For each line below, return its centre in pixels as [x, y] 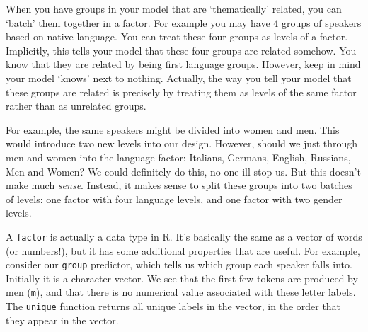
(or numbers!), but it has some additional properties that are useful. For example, [183, 250]
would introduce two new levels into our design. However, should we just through [182, 143]
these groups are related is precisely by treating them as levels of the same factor [181, 92]
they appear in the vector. [62, 320]
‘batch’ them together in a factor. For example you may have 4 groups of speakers [184, 22]
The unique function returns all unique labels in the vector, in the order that [173, 306]
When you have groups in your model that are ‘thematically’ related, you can [174, 8]
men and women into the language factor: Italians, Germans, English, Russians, [178, 157]
